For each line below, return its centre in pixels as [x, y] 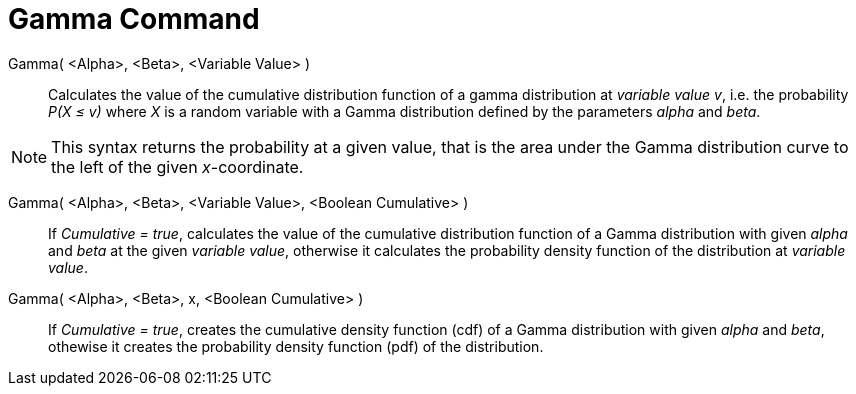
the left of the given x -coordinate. [177, 166]
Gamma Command [134, 19]
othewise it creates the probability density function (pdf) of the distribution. [296, 346]
